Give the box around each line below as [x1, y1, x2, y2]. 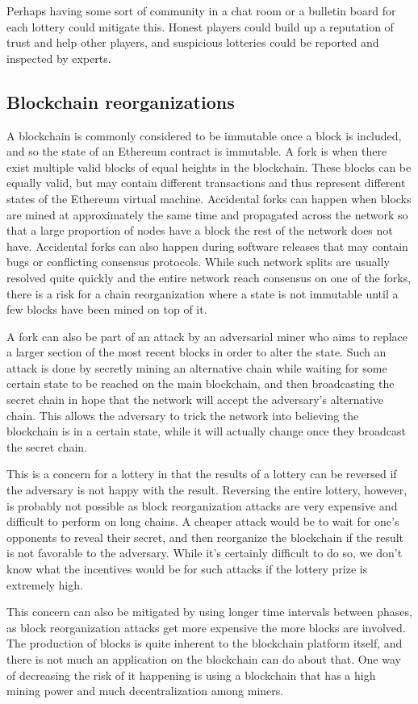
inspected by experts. [6, 49, 111, 66]
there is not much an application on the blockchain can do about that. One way [6, 650, 401, 667]
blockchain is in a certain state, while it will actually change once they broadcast [6, 423, 406, 439]
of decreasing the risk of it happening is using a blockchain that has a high [6, 666, 376, 683]
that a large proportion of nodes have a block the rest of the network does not [6, 222, 393, 239]
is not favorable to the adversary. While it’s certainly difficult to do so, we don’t [6, 544, 403, 561]
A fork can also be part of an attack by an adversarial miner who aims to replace [6, 327, 408, 344]
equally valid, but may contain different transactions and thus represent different [6, 174, 406, 191]
